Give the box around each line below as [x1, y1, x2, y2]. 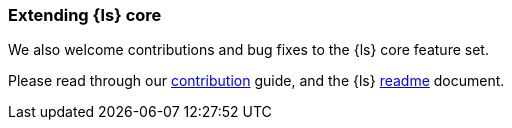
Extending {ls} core [8, 5, 162, 25]
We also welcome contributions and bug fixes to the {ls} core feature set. [8, 41, 489, 59]
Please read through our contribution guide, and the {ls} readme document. [8, 72, 505, 90]
